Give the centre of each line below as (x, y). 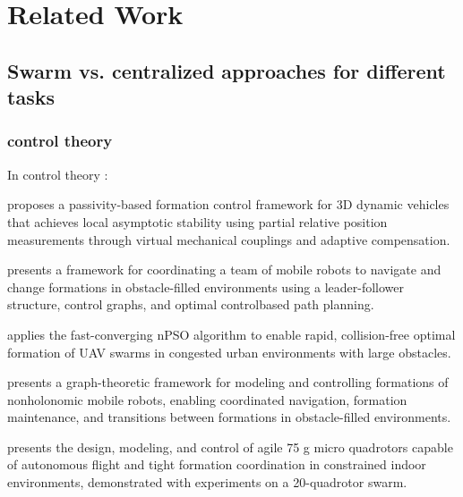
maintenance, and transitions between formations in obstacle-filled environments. (229, 417)
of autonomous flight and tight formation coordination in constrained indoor (217, 464)
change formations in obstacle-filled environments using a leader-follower (206, 286)
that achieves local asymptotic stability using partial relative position (197, 221)
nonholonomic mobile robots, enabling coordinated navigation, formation (207, 399)
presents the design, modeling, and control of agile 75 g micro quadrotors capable (230, 446)
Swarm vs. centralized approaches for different (227, 70)
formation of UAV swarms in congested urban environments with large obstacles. (229, 352)
